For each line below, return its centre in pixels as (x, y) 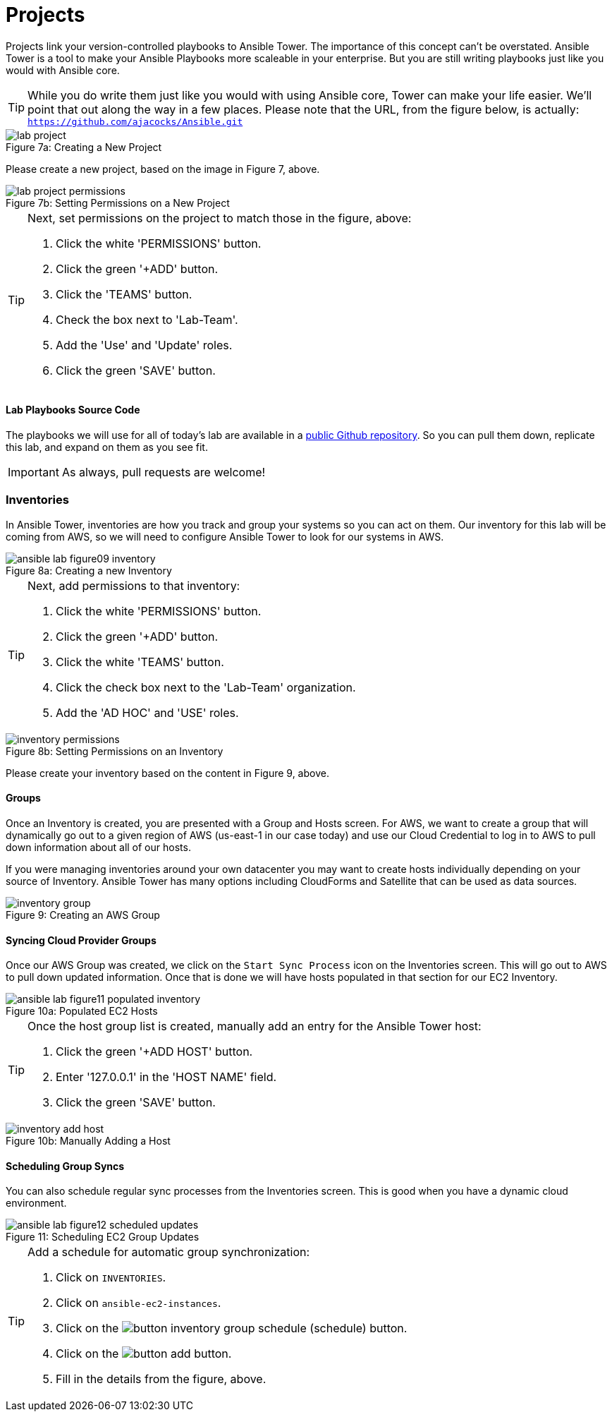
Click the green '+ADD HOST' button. (154, 1052)
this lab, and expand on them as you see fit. (107, 447)
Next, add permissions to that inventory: (134, 585)
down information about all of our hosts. (98, 847)
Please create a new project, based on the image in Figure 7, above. (163, 169)
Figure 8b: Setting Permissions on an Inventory (115, 751)
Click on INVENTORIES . (111, 1278)
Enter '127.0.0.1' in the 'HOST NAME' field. (166, 1077)
